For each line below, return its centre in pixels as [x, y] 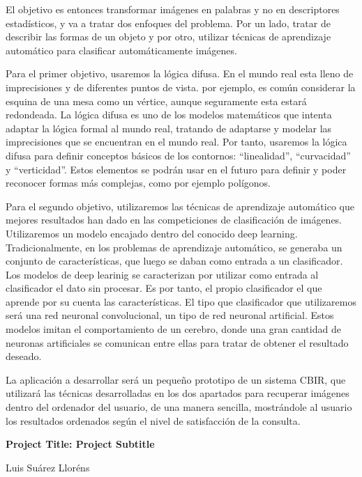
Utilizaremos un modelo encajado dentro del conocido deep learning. [152, 233]
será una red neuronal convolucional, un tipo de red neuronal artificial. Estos [170, 315]
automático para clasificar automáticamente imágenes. [121, 50]
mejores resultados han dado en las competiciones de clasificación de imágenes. [174, 220]
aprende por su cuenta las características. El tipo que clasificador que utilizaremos [181, 301]
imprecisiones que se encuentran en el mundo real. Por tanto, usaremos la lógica [176, 142]
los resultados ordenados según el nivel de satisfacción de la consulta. [153, 420]
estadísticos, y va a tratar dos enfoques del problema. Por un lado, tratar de [168, 23]
